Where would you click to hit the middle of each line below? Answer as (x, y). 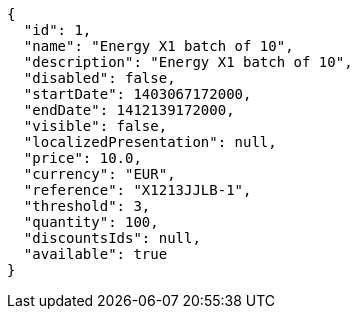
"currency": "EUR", (99, 174)
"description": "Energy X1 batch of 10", (188, 62)
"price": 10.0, (82, 158)
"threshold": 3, (87, 206)
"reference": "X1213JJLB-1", (137, 190)
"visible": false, (95, 126)
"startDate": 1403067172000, (137, 94)
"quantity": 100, (91, 222)
